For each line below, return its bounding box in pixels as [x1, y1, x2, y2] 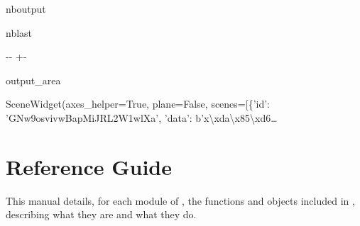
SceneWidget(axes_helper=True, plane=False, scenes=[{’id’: [6, 96, 270, 111]
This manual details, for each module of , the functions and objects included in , [6, 193, 355, 208]
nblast [6, 25, 33, 40]
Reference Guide [6, 152, 172, 181]
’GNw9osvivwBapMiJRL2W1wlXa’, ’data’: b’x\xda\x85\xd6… [6, 110, 278, 125]
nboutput [6, 1, 46, 16]
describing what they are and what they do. [6, 207, 197, 222]
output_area [6, 72, 61, 87]
